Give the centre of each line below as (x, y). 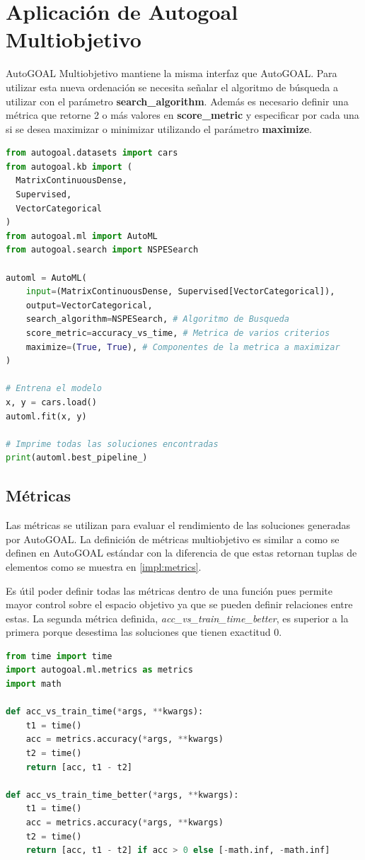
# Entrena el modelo (54, 389)
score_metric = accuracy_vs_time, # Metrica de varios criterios (178, 333)
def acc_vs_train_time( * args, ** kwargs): (105, 712)
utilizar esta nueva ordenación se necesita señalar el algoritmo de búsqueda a (172, 87)
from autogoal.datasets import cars (92, 153)
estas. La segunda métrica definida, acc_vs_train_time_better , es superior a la (177, 618)
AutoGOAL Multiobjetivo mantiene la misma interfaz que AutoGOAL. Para (172, 73)
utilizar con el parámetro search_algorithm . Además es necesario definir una (177, 101)
